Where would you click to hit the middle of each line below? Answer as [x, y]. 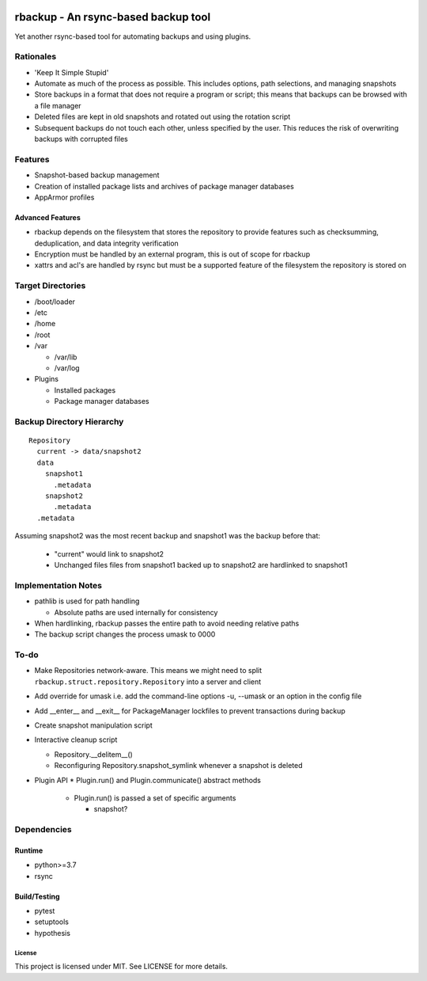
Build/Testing [37, 896]
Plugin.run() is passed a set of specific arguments [155, 798]
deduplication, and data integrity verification [107, 243]
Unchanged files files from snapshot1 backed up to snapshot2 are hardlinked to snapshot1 [201, 565]
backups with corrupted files [81, 139]
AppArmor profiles [64, 197]
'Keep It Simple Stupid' [72, 72]
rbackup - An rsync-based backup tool [113, 17]
